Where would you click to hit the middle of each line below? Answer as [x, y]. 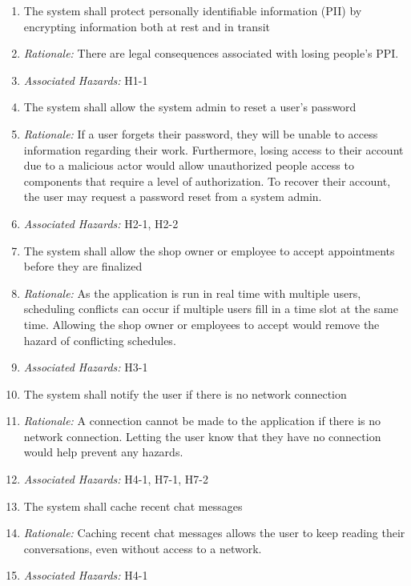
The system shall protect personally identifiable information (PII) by [193, 10]
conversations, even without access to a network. [143, 548]
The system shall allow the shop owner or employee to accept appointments [209, 250]
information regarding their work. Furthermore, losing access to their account [214, 149]
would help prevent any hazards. [103, 452]
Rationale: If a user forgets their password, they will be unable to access [201, 133]
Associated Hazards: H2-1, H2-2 [101, 223]
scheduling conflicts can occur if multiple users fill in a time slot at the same [211, 309]
